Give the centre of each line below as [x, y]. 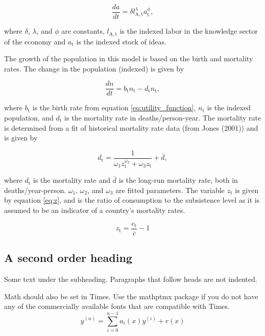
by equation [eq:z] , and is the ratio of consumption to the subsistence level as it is [132, 200]
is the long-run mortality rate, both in [178, 180]
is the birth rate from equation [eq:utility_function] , [114, 107]
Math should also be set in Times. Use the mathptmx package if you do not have [131, 296]
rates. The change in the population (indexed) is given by [94, 68]
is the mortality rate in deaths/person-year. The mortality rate [163, 117]
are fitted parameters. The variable [170, 190]
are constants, [83, 31]
